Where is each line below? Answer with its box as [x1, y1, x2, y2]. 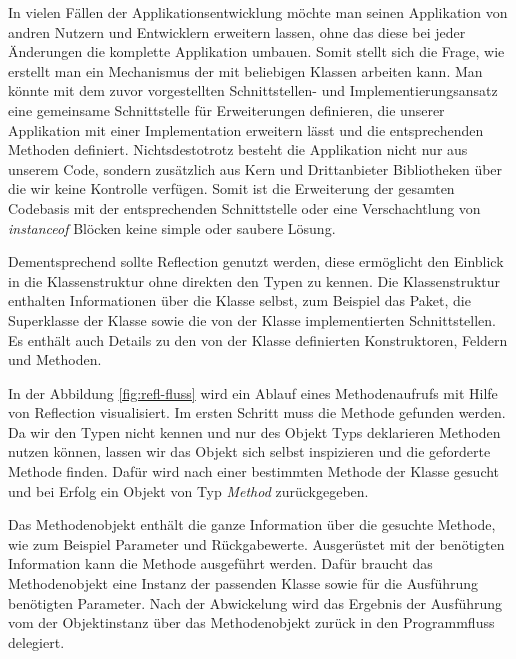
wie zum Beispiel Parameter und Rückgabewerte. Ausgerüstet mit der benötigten [8, 533, 505, 554]
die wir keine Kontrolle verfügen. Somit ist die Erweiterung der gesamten [8, 178, 455, 199]
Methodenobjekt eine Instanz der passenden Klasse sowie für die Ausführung [8, 573, 479, 594]
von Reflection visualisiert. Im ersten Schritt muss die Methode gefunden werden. [8, 402, 506, 423]
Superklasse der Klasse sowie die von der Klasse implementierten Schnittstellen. [8, 309, 497, 330]
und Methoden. [8, 349, 102, 370]
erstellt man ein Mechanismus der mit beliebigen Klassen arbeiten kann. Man [8, 60, 483, 81]
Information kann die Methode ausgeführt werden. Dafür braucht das [8, 553, 433, 574]
